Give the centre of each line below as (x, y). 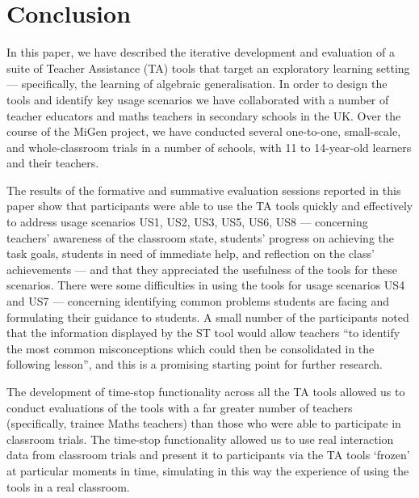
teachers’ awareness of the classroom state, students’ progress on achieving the (201, 237)
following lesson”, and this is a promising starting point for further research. (195, 364)
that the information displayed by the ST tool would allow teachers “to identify (203, 333)
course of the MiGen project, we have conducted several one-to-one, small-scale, (204, 131)
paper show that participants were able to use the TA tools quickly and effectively (210, 206)
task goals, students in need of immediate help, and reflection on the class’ (191, 253)
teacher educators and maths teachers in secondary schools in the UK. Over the (204, 115)
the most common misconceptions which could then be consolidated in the (191, 348)
